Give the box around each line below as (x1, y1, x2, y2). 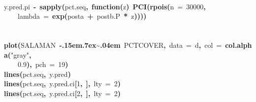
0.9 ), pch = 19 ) (18, 59, 68, 69)
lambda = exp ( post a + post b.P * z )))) (18, 11, 147, 21)
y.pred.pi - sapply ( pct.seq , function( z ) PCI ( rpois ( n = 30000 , (4, 1, 206, 11)
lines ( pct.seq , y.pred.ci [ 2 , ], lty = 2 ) (4, 88, 121, 98)
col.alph (225, 39, 252, 50)
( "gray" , (7, 49, 32, 60)
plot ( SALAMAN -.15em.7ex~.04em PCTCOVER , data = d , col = (4, 39, 222, 50)
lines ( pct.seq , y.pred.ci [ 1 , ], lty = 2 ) (4, 78, 121, 89)
